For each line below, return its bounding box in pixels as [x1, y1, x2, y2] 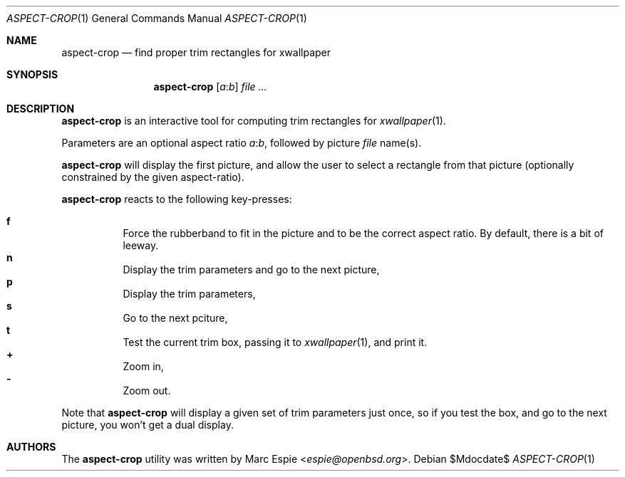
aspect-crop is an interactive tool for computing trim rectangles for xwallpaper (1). [61, 115, 446, 127]
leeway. [123, 239, 159, 251]
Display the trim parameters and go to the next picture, [123, 263, 380, 276]
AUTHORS [6, 441, 56, 453]
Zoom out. [123, 384, 171, 397]
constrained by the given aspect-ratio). [61, 171, 244, 183]
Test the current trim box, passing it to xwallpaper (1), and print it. [123, 336, 428, 348]
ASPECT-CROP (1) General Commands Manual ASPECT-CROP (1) [6, 12, 307, 24]
